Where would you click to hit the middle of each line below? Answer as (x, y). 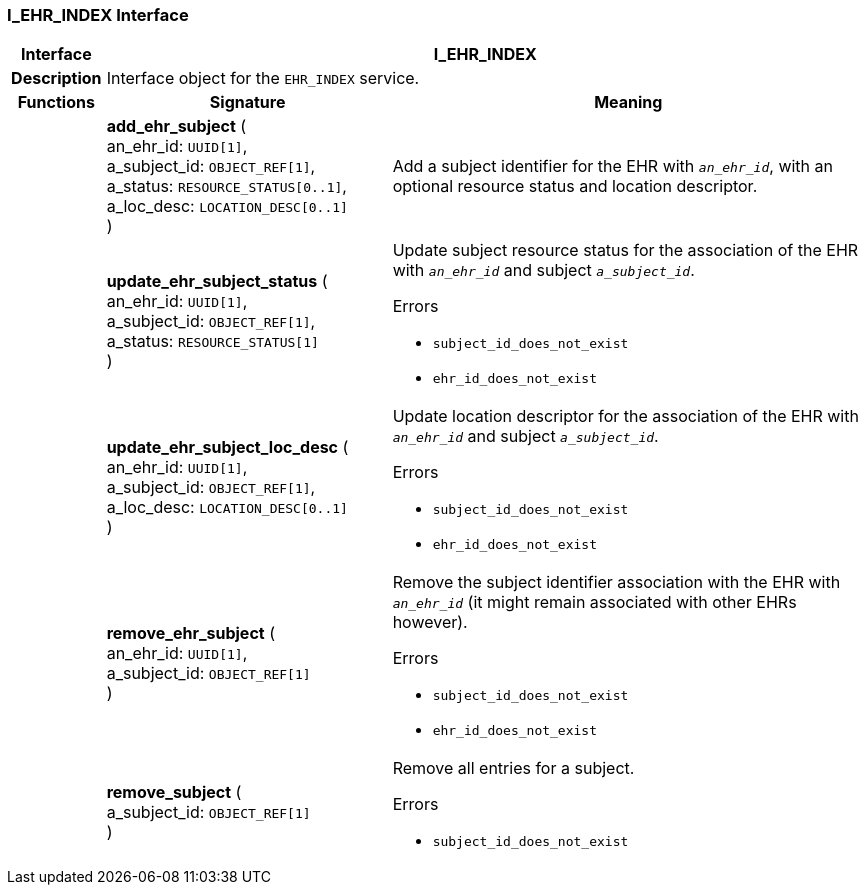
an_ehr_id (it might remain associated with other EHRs (594, 602)
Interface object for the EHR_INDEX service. (263, 78)
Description (56, 78)
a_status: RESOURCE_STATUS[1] (212, 341)
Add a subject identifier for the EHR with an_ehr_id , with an (612, 166)
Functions (56, 102)
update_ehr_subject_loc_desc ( (227, 447)
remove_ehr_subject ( (191, 633)
